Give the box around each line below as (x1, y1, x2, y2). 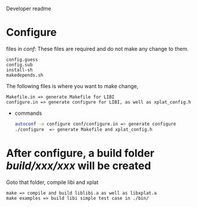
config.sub (6, 62, 33, 67)
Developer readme (6, 5, 51, 12)
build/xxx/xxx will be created (6, 159, 152, 172)
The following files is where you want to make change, (6, 82, 139, 89)
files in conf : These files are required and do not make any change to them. (6, 45, 189, 52)
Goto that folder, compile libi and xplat (6, 179, 98, 186)
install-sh (6, 67, 33, 73)
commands (14, 109, 42, 117)
